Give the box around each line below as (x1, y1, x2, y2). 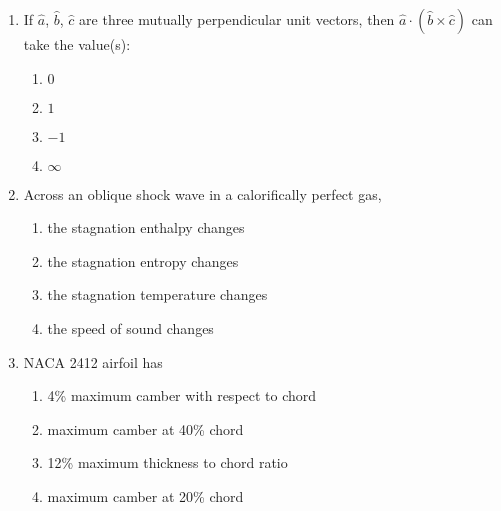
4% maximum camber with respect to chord (47, 385, 317, 406)
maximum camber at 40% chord (47, 418, 244, 439)
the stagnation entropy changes (47, 250, 239, 271)
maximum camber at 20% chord (47, 485, 244, 506)
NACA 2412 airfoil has (23, 351, 163, 372)
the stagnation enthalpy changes (47, 217, 245, 238)
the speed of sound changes (47, 317, 214, 338)
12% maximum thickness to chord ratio (47, 452, 288, 473)
